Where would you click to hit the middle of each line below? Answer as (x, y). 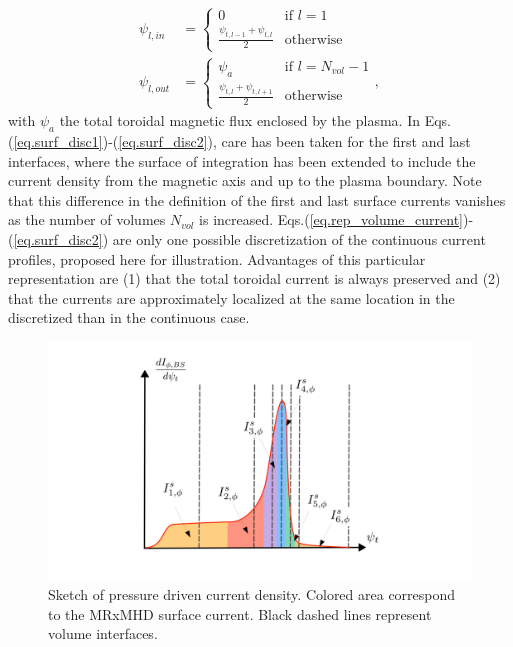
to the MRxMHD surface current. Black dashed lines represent (240, 613)
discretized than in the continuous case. (129, 317)
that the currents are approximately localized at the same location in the (231, 297)
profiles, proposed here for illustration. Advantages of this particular (217, 258)
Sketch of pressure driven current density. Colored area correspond (252, 594)
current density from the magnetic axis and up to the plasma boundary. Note (245, 180)
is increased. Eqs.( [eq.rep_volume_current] (331, 219)
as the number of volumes (87, 219)
